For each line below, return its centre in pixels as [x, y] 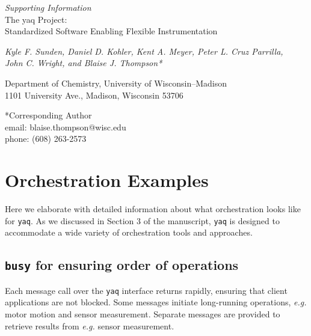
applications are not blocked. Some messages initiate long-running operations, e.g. [156, 302]
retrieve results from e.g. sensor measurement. [90, 325]
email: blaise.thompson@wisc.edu [66, 127]
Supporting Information [48, 7]
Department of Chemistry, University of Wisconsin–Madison [116, 83]
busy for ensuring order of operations [122, 265]
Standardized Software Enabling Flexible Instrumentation [111, 31]
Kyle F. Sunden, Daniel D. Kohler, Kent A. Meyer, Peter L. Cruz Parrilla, [144, 51]
